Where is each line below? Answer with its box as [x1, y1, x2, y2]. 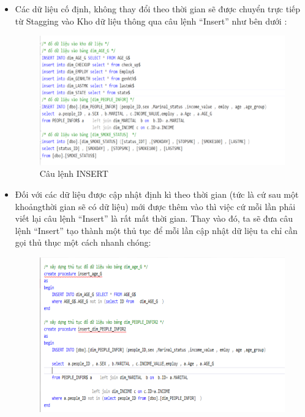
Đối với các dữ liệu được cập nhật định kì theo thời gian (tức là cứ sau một [15, 188, 299, 201]
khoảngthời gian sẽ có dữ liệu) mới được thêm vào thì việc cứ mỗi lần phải [15, 200, 296, 212]
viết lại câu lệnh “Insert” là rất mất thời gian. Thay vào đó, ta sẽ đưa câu [15, 212, 293, 225]
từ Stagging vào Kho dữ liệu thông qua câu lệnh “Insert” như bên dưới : [15, 14, 287, 27]
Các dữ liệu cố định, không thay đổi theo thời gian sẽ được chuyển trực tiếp [15, 2, 301, 15]
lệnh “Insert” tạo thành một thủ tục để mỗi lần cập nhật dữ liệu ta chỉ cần [15, 224, 298, 236]
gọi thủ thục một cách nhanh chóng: [15, 236, 151, 249]
